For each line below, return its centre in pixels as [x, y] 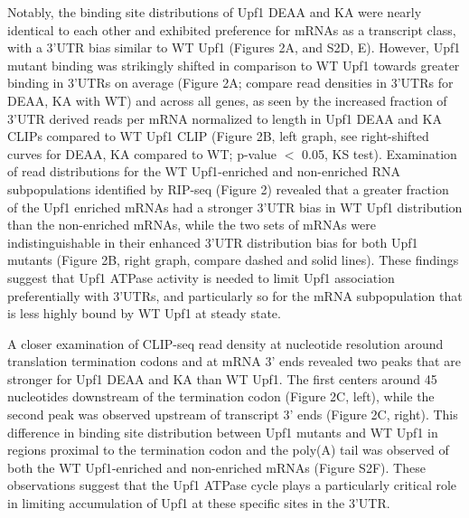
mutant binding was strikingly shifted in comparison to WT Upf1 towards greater [234, 65]
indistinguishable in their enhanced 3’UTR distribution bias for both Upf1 [213, 242]
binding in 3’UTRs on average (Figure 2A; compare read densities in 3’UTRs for [230, 83]
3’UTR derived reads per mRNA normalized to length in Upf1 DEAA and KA [225, 118]
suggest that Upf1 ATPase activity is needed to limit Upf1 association [201, 277]
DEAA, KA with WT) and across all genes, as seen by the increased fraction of [227, 100]
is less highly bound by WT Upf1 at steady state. [144, 313]
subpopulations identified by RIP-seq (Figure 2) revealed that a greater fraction [228, 188]
